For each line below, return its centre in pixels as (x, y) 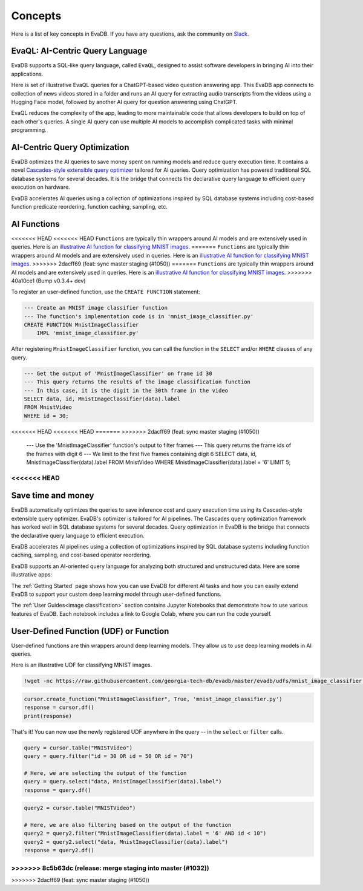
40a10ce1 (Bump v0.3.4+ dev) (48, 281)
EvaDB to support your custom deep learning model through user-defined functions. (116, 594)
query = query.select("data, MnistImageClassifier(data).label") (123, 782)
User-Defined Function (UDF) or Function (90, 631)
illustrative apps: (32, 575)
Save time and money (53, 496)
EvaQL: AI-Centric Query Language (79, 51)
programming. (29, 130)
